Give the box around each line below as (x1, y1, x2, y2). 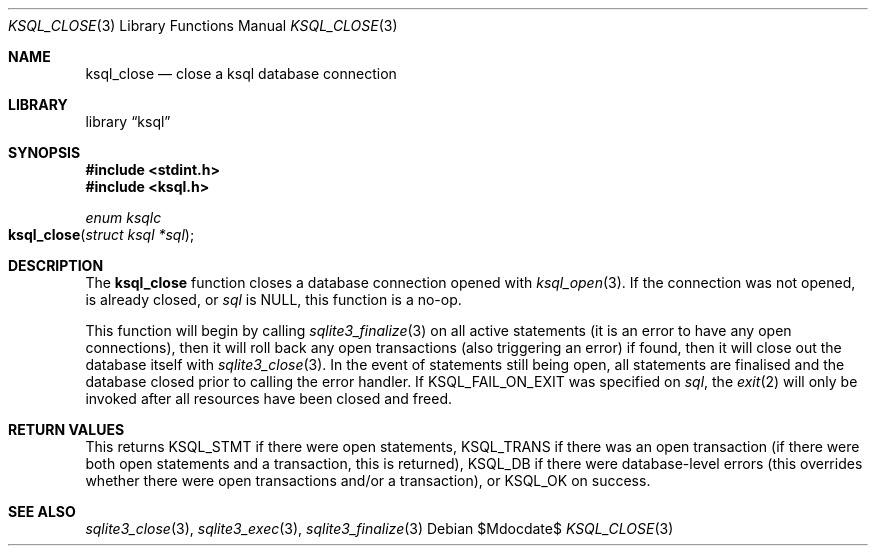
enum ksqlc (85, 209, 162, 226)
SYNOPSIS (8, 144, 81, 161)
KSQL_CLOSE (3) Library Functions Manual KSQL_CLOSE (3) (8, 17, 398, 34)
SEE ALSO (8, 503, 76, 520)
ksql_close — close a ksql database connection (85, 65, 397, 82)
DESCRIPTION (8, 257, 104, 274)
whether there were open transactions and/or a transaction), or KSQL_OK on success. (85, 472, 651, 489)
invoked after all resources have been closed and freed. (85, 390, 452, 407)
